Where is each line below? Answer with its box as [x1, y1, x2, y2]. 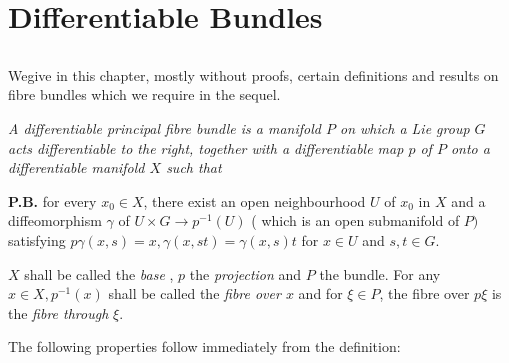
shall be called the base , [24, 263, 174, 284]
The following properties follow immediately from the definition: [8, 336, 401, 357]
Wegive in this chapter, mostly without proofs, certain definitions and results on [8, 64, 499, 85]
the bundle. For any [319, 263, 441, 284]
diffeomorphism [8, 210, 102, 231]
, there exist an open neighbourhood [143, 190, 366, 211]
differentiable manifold [8, 157, 145, 178]
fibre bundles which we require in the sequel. [8, 84, 281, 105]
